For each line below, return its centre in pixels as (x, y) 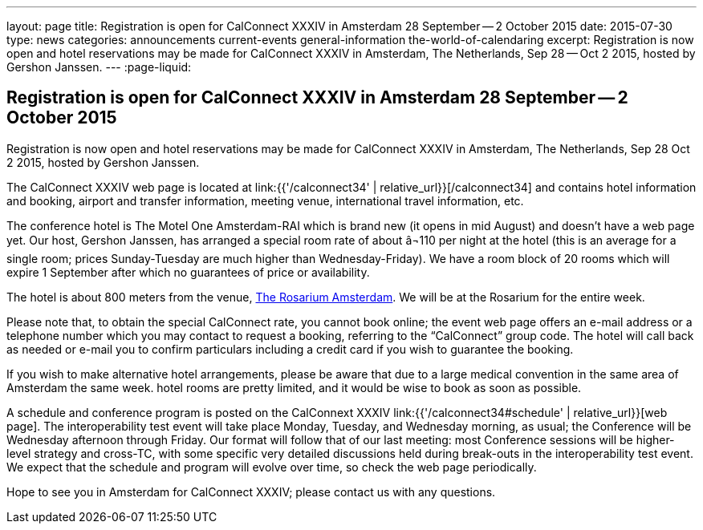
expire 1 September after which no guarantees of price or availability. (188, 272)
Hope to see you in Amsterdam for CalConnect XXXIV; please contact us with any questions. (251, 492)
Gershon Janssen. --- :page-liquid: (99, 67)
